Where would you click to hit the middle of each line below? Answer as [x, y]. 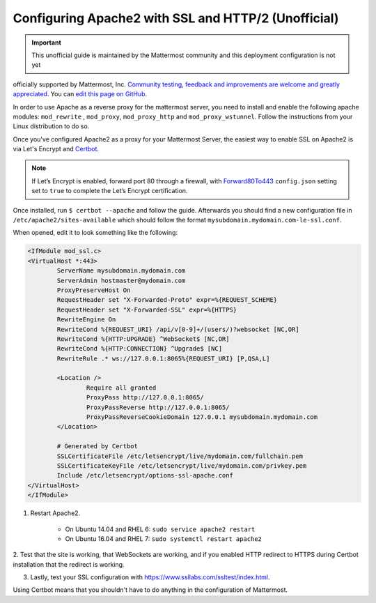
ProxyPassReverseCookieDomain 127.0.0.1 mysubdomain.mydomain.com [202, 417]
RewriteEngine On [86, 320]
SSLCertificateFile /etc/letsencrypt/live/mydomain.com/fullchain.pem [180, 456]
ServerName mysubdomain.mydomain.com [121, 271]
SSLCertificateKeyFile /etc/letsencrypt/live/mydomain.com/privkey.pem [182, 466]
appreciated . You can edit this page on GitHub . [80, 94]
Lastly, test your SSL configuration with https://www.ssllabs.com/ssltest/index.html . [150, 577]
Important [47, 43]
